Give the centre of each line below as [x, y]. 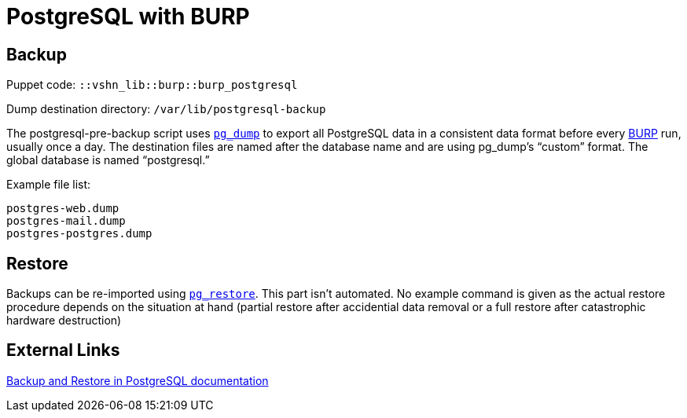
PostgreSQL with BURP [128, 16]
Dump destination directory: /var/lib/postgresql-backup [166, 109]
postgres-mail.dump [66, 221]
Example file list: [49, 185]
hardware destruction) [64, 321]
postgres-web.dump [63, 209]
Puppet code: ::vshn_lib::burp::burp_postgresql [152, 85]
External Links [63, 350]
